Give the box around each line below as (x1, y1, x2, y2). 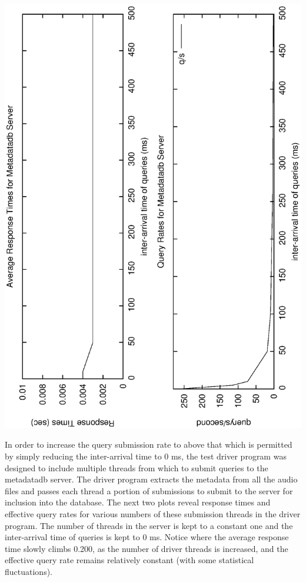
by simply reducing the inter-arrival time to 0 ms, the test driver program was (5, 449, 287, 462)
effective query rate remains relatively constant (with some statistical (5, 554, 254, 566)
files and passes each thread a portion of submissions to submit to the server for (5, 484, 293, 497)
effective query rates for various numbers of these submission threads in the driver (5, 507, 301, 520)
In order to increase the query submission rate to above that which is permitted (5, 438, 292, 451)
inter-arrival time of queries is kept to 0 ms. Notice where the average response (5, 531, 289, 543)
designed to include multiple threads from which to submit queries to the (5, 461, 268, 474)
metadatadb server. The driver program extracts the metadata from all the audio (5, 473, 298, 485)
